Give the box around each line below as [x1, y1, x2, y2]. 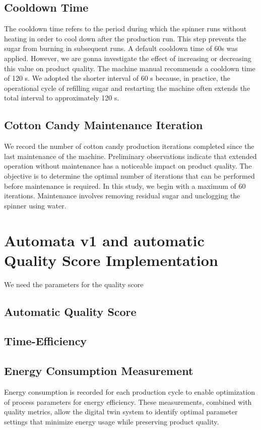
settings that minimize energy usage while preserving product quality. [4, 416, 219, 426]
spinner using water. [4, 200, 67, 210]
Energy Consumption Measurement [4, 363, 193, 379]
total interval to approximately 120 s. [4, 92, 119, 103]
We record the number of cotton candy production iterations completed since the [4, 141, 254, 151]
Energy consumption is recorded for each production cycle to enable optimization [4, 386, 255, 397]
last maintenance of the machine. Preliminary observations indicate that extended [4, 150, 257, 161]
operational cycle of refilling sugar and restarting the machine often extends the [4, 82, 250, 93]
